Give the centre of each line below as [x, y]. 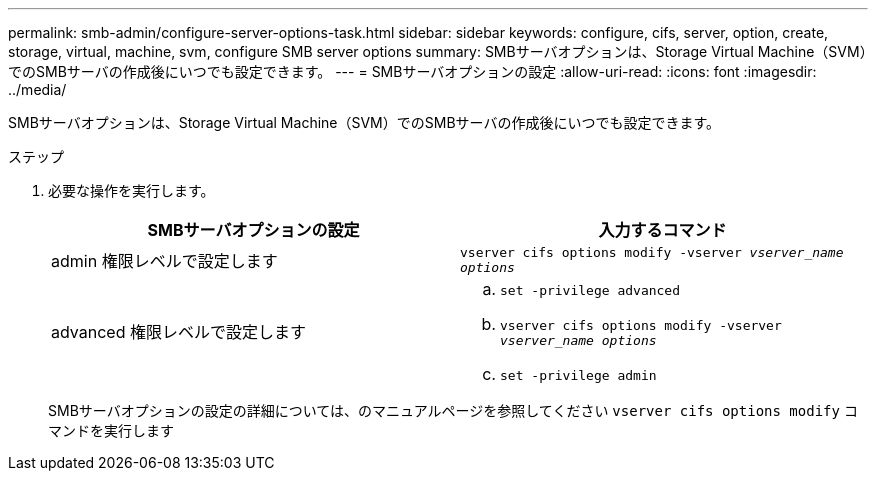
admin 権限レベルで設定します [164, 261]
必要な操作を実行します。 [131, 190]
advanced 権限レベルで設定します [178, 332]
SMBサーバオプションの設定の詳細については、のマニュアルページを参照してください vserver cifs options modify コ [453, 410]
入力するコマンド [662, 230]
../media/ [37, 89]
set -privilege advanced [590, 290]
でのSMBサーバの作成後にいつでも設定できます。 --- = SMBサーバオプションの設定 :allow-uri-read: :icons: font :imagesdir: [412, 71]
